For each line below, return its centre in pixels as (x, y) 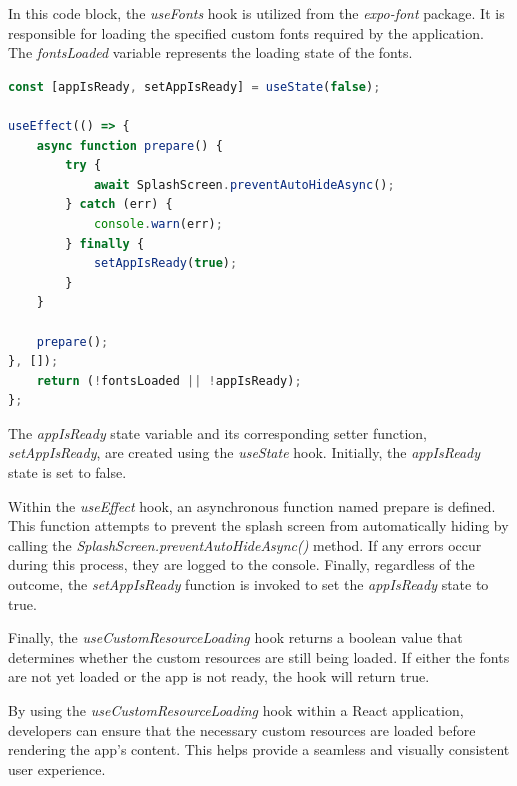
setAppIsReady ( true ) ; (165, 263)
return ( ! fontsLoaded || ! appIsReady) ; (169, 380)
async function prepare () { (129, 145)
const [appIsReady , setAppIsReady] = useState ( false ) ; (194, 86)
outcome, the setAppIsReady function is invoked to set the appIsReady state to (248, 584)
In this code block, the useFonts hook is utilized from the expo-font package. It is (256, 13)
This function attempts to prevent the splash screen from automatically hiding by (258, 525)
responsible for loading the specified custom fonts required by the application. (246, 32)
